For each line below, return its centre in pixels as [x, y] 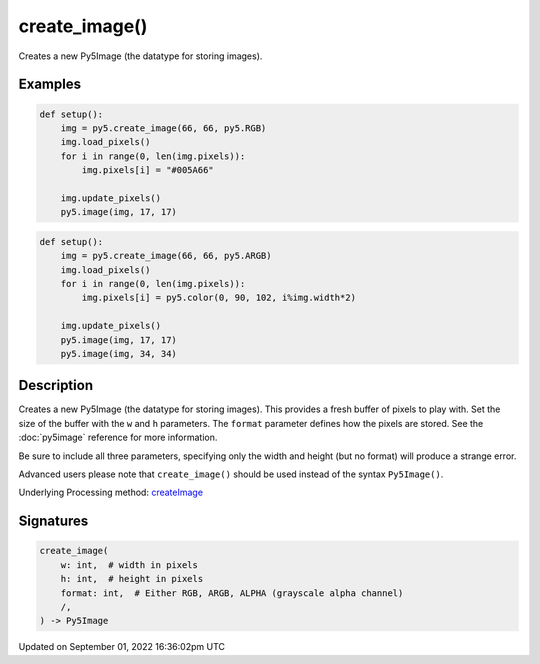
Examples [50, 84]
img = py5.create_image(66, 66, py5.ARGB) [166, 256]
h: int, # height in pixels [132, 579]
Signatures [53, 521]
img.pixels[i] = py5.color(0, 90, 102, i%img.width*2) [219, 298]
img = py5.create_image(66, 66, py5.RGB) [163, 128]
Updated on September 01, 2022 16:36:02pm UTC [121, 647]
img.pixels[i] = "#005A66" [147, 170]
